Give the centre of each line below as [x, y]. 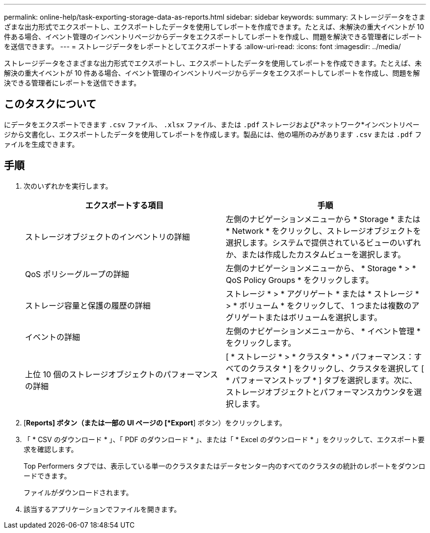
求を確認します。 [51, 449]
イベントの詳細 [53, 337]
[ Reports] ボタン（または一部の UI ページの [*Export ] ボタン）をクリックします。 [155, 422]
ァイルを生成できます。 [41, 144]
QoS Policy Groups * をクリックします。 [300, 280]
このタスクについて [50, 104]
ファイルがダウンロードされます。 [78, 492]
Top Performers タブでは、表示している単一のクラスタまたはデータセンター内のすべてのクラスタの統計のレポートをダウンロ [225, 466]
